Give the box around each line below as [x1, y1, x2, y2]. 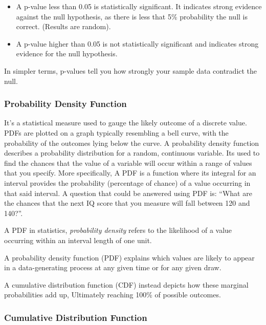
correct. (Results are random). [16, 21, 111, 32]
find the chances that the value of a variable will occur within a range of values [4, 157, 252, 168]
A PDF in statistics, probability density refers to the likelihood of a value [4, 225, 232, 235]
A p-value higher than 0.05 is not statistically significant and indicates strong [16, 38, 259, 49]
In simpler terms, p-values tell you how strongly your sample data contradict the [4, 65, 257, 76]
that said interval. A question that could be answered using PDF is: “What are [4, 187, 252, 198]
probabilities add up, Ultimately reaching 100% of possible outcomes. [4, 289, 221, 300]
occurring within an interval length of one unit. [4, 234, 152, 245]
